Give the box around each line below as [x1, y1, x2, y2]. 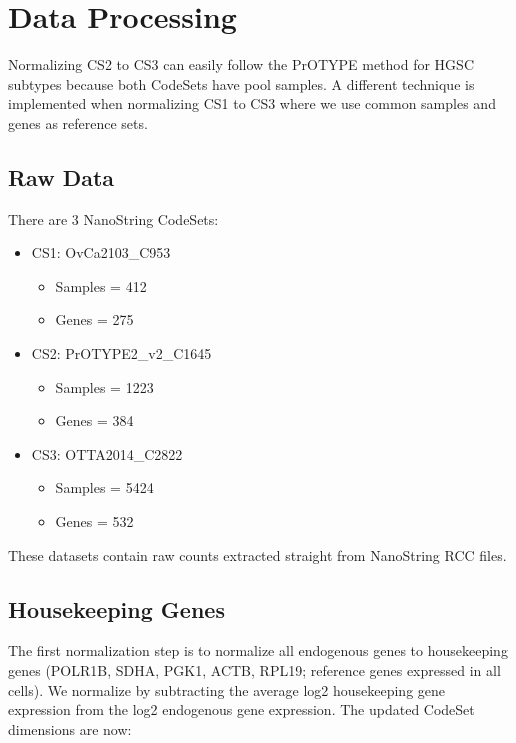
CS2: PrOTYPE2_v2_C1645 [31, 343, 212, 364]
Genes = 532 [55, 511, 134, 532]
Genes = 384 [55, 410, 134, 431]
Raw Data [8, 161, 115, 192]
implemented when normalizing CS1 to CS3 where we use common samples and [8, 93, 496, 114]
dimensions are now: [8, 718, 132, 739]
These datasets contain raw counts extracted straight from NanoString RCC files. [8, 544, 507, 565]
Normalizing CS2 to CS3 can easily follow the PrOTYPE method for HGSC [8, 54, 475, 75]
